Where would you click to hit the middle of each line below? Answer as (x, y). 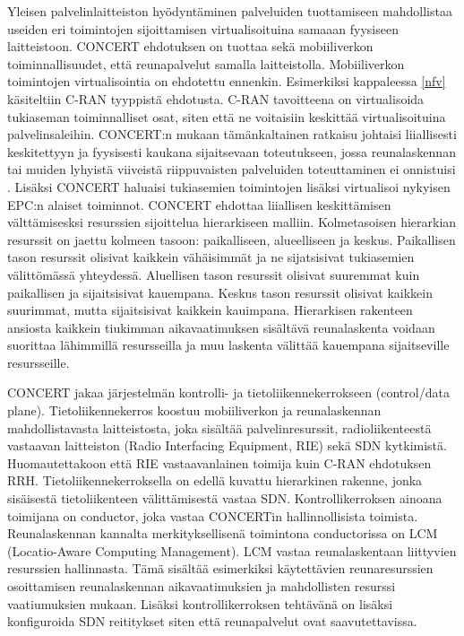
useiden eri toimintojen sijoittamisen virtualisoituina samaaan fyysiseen (203, 28)
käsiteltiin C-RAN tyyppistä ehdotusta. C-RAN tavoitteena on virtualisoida (216, 98)
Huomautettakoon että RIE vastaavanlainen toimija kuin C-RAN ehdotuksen (219, 462)
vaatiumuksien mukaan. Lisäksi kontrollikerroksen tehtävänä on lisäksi (200, 603)
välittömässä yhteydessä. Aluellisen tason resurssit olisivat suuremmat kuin (214, 274)
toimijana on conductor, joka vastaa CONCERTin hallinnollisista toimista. (213, 515)
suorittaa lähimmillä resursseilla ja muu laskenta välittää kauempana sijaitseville (228, 345)
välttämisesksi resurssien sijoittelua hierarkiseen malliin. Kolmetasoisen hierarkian (232, 222)
